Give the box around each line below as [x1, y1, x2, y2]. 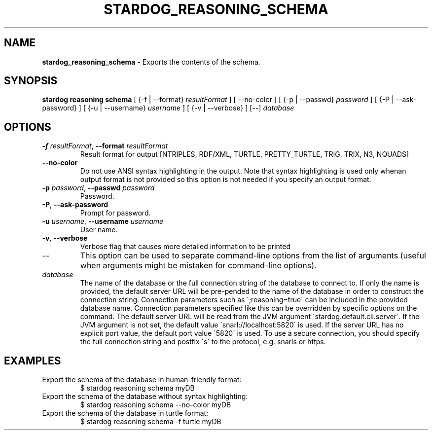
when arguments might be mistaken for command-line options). [80, 260, 317, 271]
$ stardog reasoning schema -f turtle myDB [80, 417, 221, 426]
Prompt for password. [80, 209, 151, 217]
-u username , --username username [42, 217, 164, 226]
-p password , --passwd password [42, 183, 155, 192]
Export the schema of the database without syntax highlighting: [42, 392, 248, 401]
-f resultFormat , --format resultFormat [42, 142, 168, 150]
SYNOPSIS [4, 74, 58, 87]
